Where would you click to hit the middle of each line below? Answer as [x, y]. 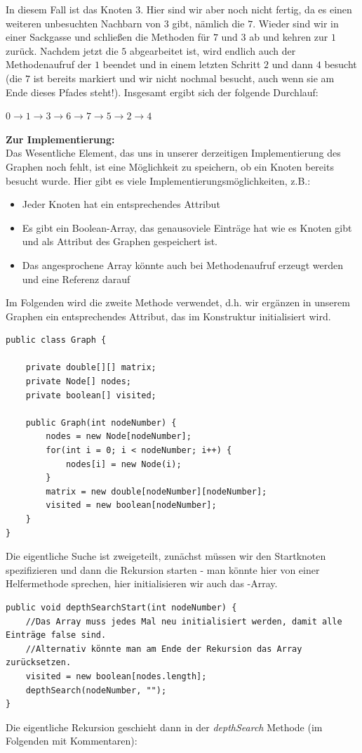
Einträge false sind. [56, 635]
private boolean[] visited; [91, 395]
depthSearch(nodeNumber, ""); [96, 690]
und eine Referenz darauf [76, 279]
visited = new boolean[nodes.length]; [116, 676]
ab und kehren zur [289, 37]
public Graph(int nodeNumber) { [101, 423]
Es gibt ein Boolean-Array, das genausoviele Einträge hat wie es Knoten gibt [187, 227]
